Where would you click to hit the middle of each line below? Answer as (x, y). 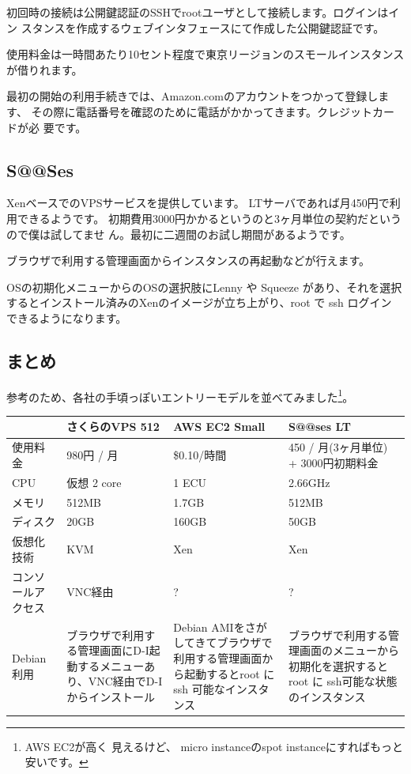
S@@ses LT (319, 427)
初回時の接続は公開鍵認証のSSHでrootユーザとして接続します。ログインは (198, 12)
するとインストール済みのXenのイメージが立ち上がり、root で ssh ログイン (199, 302)
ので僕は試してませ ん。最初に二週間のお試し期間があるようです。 (179, 234)
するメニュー (111, 665)
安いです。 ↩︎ (57, 762)
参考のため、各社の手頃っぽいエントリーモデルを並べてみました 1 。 (180, 395)
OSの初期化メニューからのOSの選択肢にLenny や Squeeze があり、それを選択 (204, 287)
